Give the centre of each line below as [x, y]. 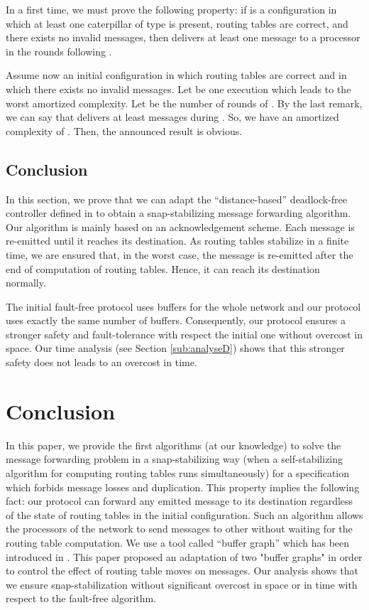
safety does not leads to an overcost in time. [101, 362]
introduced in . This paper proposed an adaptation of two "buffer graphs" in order [184, 556]
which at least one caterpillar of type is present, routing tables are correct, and [177, 23]
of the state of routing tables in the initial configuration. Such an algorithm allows [184, 514]
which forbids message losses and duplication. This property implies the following [183, 487]
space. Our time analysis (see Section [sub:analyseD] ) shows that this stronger [175, 348]
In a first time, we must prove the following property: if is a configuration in [171, 9]
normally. [26, 283]
